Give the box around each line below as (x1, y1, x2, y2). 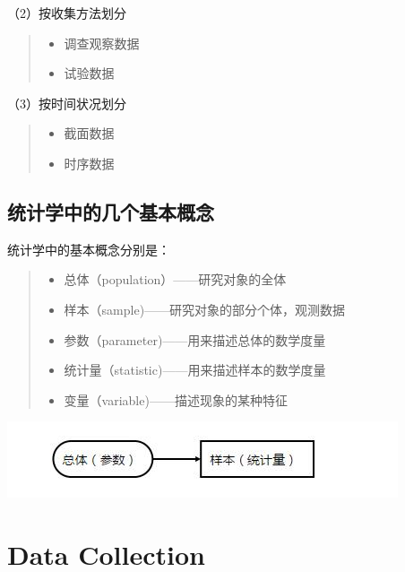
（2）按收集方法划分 (7, 4, 126, 22)
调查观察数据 (64, 33, 140, 52)
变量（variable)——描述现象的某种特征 (64, 390, 288, 409)
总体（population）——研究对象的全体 (64, 270, 287, 289)
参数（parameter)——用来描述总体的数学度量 (64, 330, 326, 349)
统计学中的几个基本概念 (7, 197, 214, 225)
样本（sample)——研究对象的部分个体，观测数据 (64, 299, 346, 318)
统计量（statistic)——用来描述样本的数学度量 (64, 360, 326, 379)
